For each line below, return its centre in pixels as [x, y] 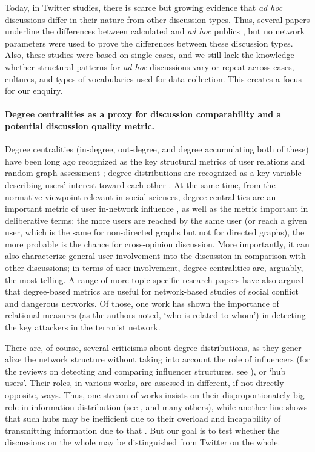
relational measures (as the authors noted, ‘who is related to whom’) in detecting [155, 315]
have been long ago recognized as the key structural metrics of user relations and [155, 161]
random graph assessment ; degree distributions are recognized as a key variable [153, 173]
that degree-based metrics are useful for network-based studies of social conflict [152, 291]
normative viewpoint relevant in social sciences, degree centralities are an [141, 196]
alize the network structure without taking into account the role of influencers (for [157, 359]
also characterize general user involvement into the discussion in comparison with [155, 256]
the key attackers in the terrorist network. [83, 327]
